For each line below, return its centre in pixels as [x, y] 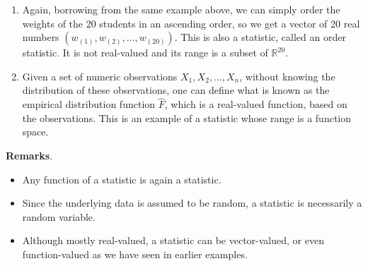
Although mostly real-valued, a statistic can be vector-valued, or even [173, 240]
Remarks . [29, 155]
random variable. [59, 216]
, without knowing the [287, 76]
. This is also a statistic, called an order [260, 37]
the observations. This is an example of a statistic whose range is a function [187, 117]
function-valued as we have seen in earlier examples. [135, 254]
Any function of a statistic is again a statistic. [122, 179]
